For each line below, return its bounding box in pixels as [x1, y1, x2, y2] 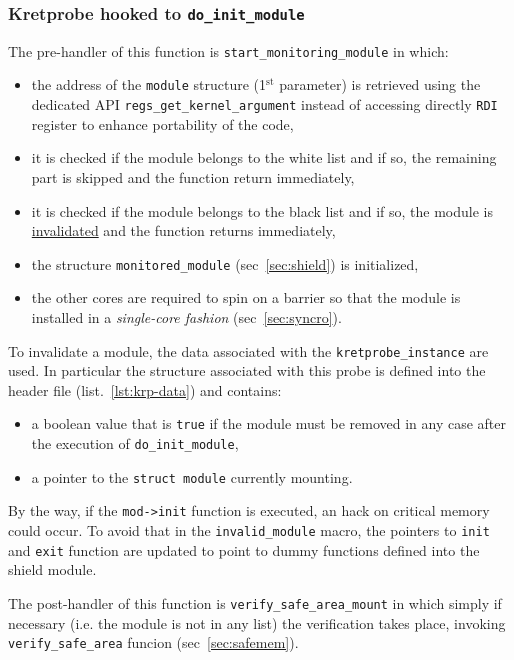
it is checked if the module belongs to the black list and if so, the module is [31, 200, 493, 221]
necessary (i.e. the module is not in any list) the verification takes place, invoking [8, 612, 506, 633]
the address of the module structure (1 [31, 74, 267, 95]
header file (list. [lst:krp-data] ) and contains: [8, 379, 282, 400]
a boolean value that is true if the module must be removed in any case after [31, 413, 506, 434]
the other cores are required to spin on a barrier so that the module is [31, 287, 461, 308]
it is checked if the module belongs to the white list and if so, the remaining [31, 147, 497, 168]
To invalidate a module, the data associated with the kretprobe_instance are [8, 340, 489, 361]
